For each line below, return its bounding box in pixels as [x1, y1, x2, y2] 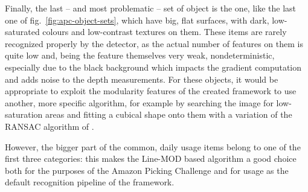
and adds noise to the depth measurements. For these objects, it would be [5, 72, 278, 85]
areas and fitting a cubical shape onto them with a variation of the [45, 108, 292, 121]
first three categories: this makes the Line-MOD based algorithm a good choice [5, 152, 297, 165]
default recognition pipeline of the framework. [5, 176, 175, 188]
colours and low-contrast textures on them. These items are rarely [42, 25, 287, 38]
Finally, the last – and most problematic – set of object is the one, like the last [5, 2, 297, 14]
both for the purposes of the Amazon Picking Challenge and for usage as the [5, 164, 289, 176]
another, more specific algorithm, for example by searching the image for [5, 96, 274, 109]
